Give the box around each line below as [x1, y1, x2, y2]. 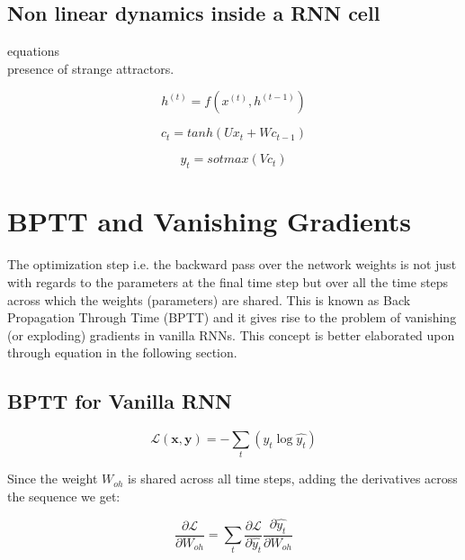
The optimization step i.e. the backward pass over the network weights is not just [7, 255, 457, 274]
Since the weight [7, 469, 98, 488]
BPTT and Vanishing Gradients [7, 203, 412, 239]
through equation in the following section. [7, 343, 237, 362]
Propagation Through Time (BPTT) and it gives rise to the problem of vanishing [7, 308, 457, 327]
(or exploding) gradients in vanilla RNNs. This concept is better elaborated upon [7, 325, 455, 344]
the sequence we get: [7, 487, 121, 505]
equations [7, 41, 60, 60]
